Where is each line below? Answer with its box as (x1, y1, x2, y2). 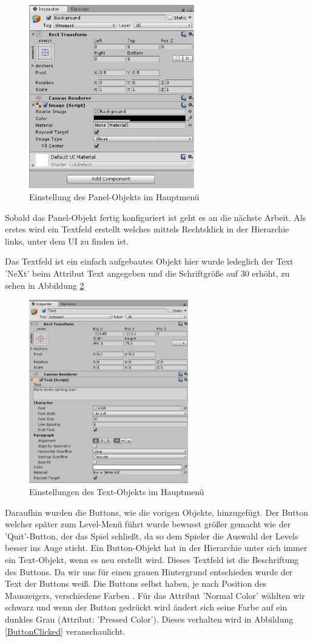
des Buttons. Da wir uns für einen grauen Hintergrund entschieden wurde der (5, 565, 293, 578)
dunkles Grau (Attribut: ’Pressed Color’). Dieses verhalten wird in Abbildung (5, 613, 294, 625)
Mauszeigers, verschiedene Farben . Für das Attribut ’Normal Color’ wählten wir (5, 589, 305, 601)
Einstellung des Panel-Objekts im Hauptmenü (29, 190, 200, 203)
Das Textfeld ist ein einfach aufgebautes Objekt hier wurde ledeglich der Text (5, 255, 294, 268)
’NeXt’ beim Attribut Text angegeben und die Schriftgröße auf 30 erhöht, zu (5, 266, 290, 279)
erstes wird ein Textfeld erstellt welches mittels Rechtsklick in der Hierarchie (5, 223, 289, 235)
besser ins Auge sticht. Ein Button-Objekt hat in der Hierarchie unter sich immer (5, 541, 308, 554)
